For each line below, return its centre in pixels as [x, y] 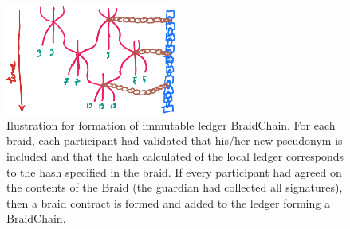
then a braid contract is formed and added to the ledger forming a [168, 202]
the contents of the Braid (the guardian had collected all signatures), [175, 187]
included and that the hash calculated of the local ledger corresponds [175, 156]
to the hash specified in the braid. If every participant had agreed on [174, 171]
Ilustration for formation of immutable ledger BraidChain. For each [171, 124]
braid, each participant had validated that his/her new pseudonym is [175, 140]
